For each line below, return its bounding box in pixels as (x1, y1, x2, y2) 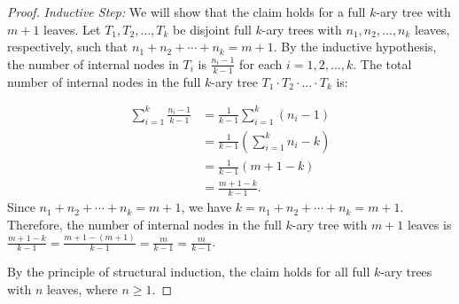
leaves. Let (43, 19, 101, 38)
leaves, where (46, 280, 118, 299)
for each (239, 54, 283, 73)
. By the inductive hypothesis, (273, 37, 437, 56)
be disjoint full (173, 19, 252, 38)
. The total (353, 54, 412, 73)
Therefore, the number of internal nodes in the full (7, 214, 282, 233)
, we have (181, 198, 232, 216)
